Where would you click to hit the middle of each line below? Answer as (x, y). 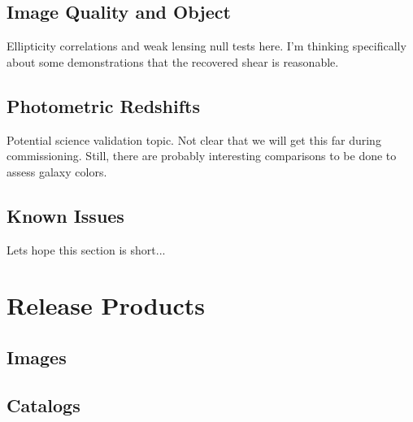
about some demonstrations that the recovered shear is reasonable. (173, 61)
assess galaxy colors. (57, 171)
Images (37, 357)
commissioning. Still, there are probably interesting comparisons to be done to (202, 156)
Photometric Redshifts (104, 105)
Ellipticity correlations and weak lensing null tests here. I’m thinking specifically (206, 46)
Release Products (106, 305)
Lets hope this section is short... (86, 249)
